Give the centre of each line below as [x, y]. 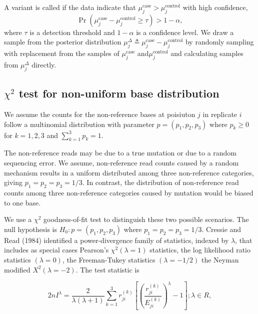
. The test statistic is [107, 269]
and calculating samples [207, 53]
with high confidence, [215, 7]
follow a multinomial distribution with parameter [79, 124]
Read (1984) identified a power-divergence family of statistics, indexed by [116, 240]
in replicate [220, 114]
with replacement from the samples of [62, 53]
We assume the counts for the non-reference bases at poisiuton [100, 114]
